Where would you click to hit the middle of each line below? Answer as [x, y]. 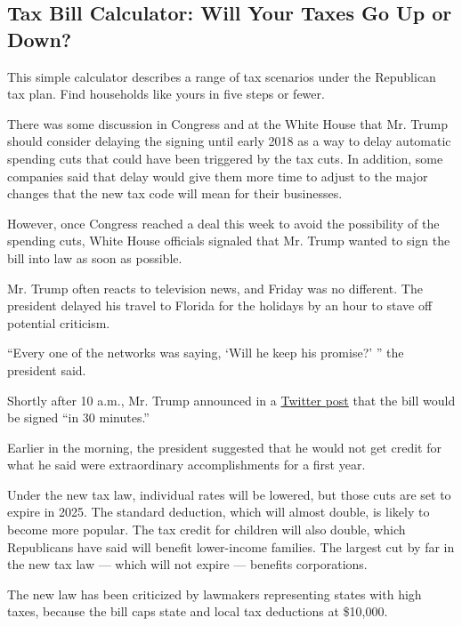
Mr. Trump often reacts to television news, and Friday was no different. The [215, 288]
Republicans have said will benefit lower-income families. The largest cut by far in [231, 546]
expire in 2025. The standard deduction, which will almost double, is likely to [219, 512]
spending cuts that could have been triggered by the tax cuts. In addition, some [225, 158]
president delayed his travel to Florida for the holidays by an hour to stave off [220, 305]
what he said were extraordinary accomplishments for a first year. [186, 465]
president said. [47, 369]
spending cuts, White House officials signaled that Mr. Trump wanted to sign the [229, 241]
